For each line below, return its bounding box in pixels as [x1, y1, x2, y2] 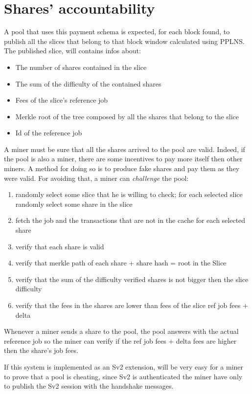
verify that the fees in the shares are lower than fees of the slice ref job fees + [15, 300, 248, 310]
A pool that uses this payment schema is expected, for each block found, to [4, 26, 230, 37]
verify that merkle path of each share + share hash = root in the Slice [15, 258, 227, 268]
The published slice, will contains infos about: [4, 45, 141, 56]
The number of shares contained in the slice [15, 62, 147, 72]
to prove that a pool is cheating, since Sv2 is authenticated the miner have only [4, 371, 243, 381]
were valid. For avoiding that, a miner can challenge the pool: [4, 173, 189, 183]
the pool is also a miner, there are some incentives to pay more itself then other [4, 153, 243, 164]
